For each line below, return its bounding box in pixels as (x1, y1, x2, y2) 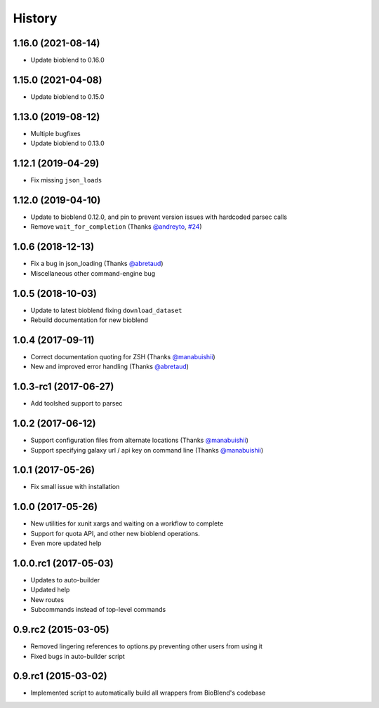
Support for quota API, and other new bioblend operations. (30, 529, 200, 537)
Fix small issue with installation (30, 483, 120, 491)
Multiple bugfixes (30, 129, 81, 138)
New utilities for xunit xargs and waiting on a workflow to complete (30, 519, 224, 528)
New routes (30, 595, 65, 603)
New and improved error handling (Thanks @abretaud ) (30, 362, 189, 371)
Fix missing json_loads (30, 176, 102, 185)
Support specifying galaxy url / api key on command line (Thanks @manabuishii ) (30, 446, 264, 454)
